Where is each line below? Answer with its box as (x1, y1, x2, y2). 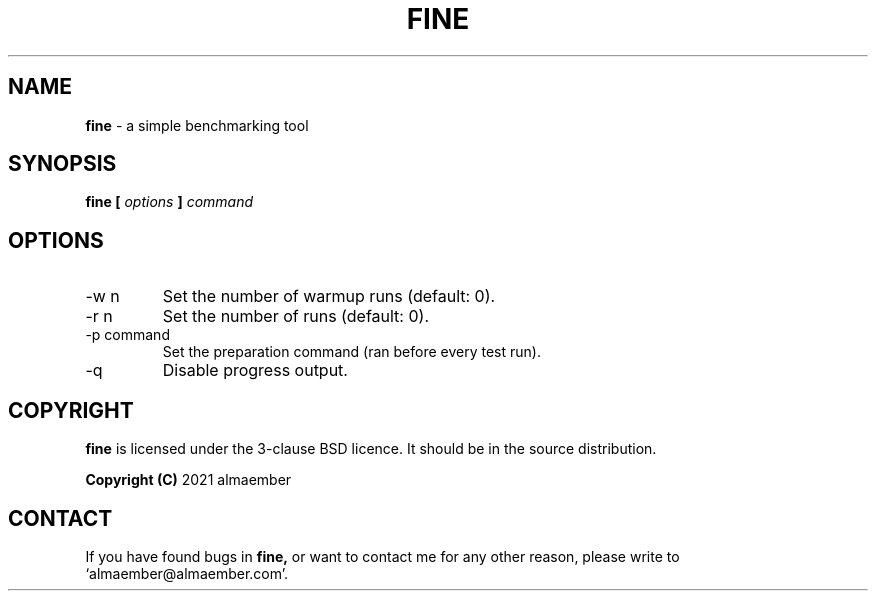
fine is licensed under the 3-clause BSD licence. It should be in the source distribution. (85, 440, 657, 458)
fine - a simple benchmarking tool (85, 116, 309, 134)
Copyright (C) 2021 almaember (85, 471, 292, 489)
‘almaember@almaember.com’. (85, 564, 289, 582)
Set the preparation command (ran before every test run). (162, 343, 541, 361)
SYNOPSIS (8, 151, 117, 177)
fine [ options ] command (85, 193, 254, 211)
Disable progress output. (162, 360, 348, 381)
